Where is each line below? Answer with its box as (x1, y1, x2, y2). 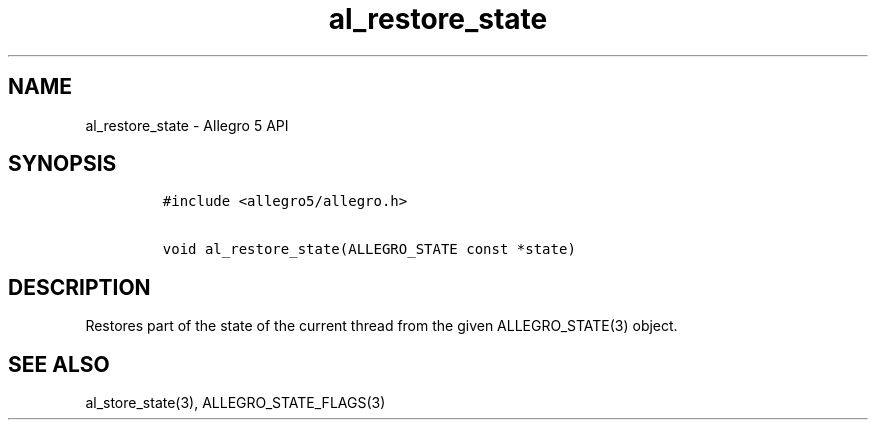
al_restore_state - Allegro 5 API (85, 116, 289, 134)
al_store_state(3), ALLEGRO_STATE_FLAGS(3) (85, 394, 386, 412)
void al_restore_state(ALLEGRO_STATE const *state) (162, 241, 576, 258)
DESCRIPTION (8, 274, 151, 300)
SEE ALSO (8, 351, 110, 377)
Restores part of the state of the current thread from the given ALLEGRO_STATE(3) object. (85, 317, 678, 335)
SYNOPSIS (8, 151, 117, 177)
